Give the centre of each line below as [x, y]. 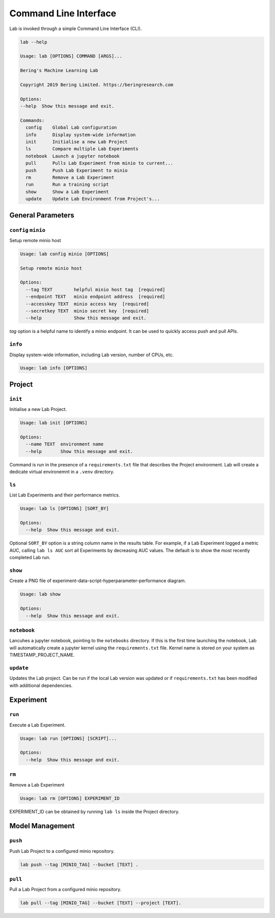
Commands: [32, 120]
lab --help [34, 42]
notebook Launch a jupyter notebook [73, 156]
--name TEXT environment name [65, 444]
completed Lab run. [30, 558]
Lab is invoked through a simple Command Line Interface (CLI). [76, 29]
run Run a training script [67, 185]
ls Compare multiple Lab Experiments [82, 149]
